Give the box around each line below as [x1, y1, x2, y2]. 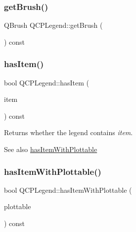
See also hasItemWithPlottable [4, 144, 97, 154]
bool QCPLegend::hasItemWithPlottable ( [4, 184, 132, 195]
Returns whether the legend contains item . [4, 127, 133, 138]
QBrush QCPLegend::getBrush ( [4, 20, 103, 30]
